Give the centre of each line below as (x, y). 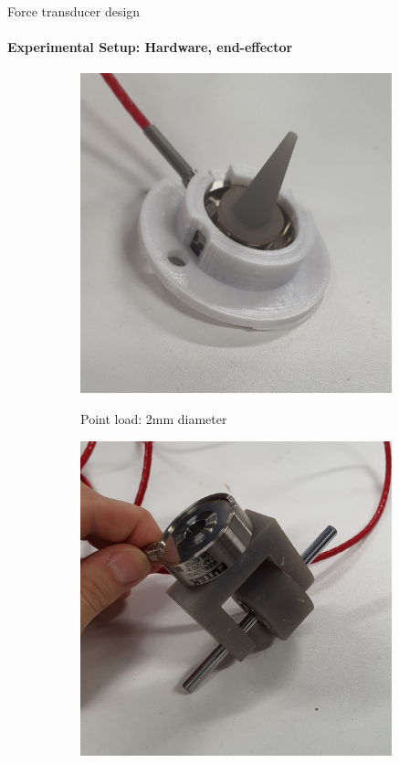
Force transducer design (74, 11)
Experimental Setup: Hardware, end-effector (150, 47)
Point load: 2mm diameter (154, 419)
